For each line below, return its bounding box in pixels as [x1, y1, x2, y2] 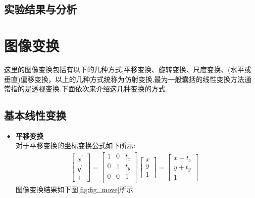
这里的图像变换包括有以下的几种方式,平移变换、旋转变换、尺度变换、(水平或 [4, 64, 252, 74]
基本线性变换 [4, 108, 66, 123]
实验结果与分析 [4, 1, 77, 17]
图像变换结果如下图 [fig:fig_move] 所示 [15, 184, 134, 195]
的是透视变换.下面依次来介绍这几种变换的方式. [17, 83, 167, 94]
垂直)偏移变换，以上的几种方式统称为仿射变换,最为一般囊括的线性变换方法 [4, 74, 245, 84]
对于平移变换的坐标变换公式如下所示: [15, 140, 136, 151]
